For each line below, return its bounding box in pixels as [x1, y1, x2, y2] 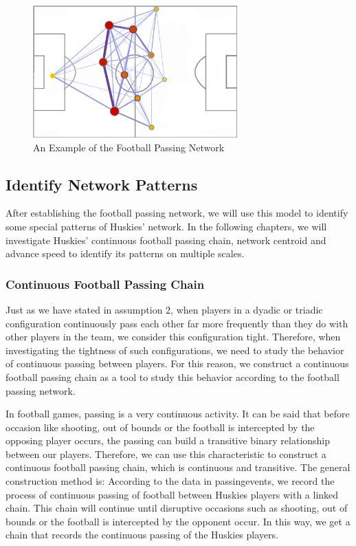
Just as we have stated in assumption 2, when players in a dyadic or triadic [5, 302, 323, 316]
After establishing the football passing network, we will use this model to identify [5, 206, 348, 220]
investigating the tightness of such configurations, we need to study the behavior [5, 342, 344, 357]
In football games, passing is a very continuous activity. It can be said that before [5, 406, 350, 421]
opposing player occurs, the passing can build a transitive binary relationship [5, 433, 331, 448]
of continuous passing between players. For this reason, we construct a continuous [5, 356, 349, 371]
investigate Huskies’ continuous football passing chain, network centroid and [5, 232, 326, 247]
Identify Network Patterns [5, 173, 198, 195]
